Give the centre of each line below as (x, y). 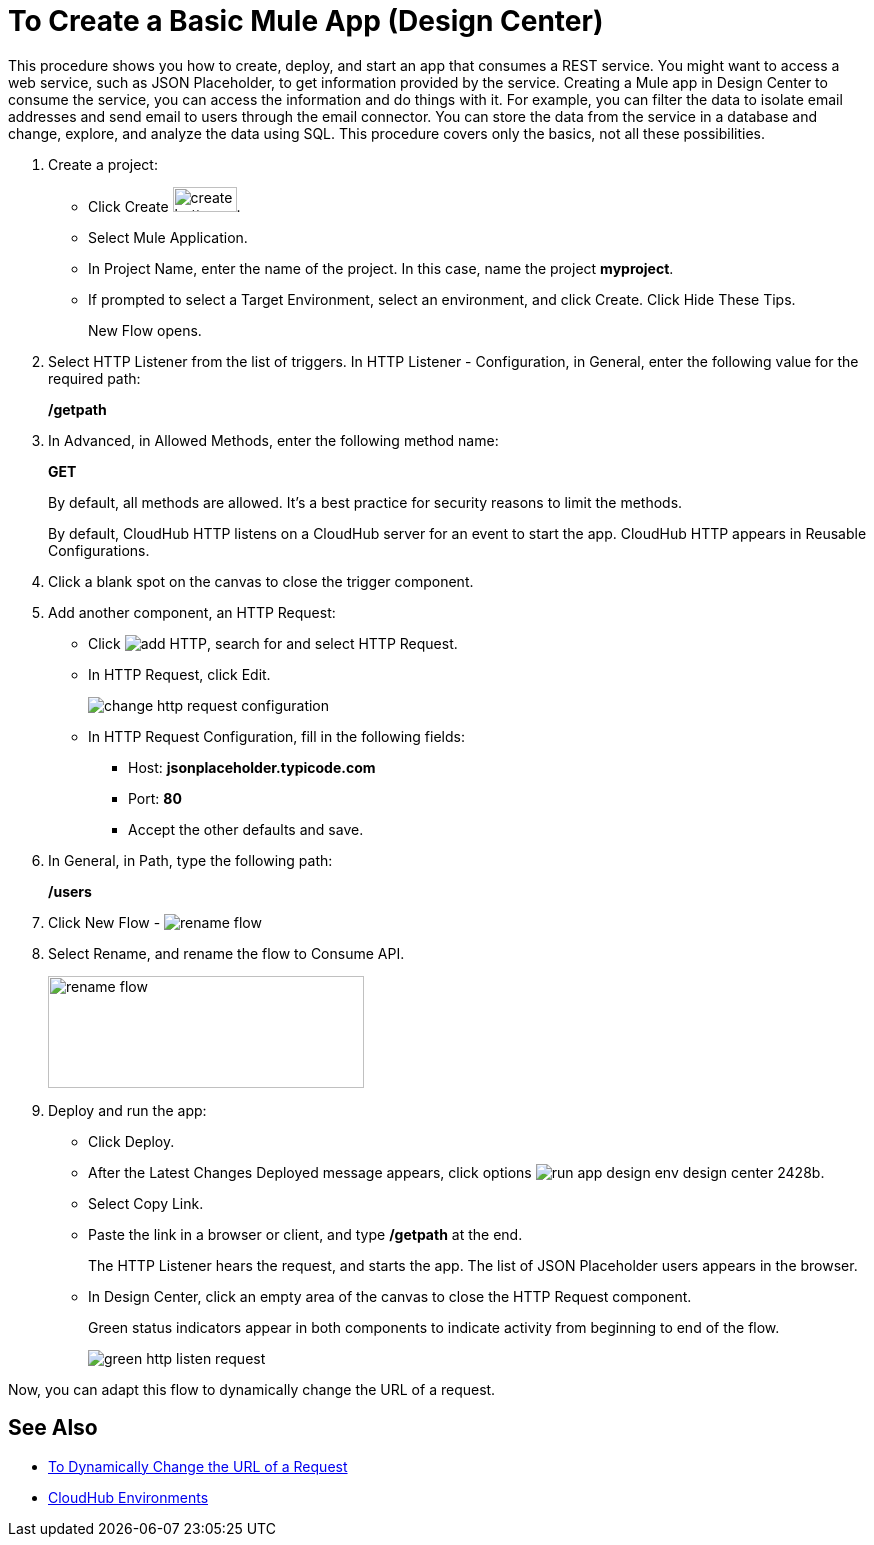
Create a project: (103, 164)
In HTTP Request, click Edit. (179, 674)
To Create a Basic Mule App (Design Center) (306, 21)
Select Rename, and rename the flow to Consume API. (226, 953)
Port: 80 (155, 798)
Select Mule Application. (168, 237)
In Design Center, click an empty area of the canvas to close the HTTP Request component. (390, 1296)
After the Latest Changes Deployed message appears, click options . (456, 1172)
